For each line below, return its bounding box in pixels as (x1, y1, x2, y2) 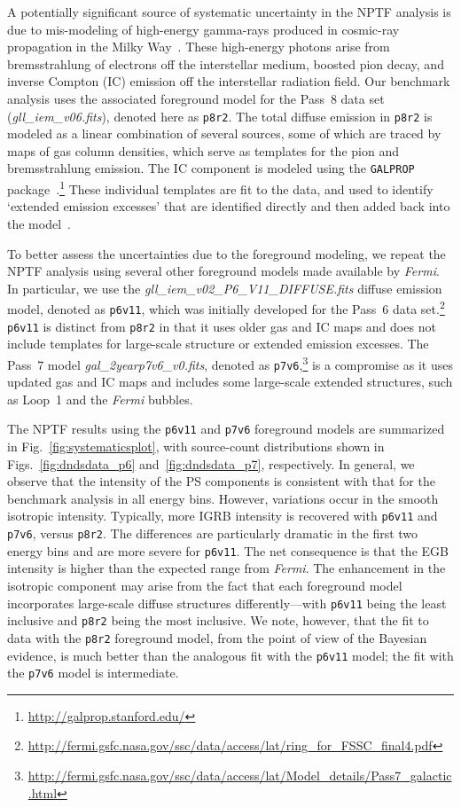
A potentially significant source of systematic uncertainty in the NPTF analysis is (7, 3, 451, 20)
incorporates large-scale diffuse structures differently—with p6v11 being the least (7, 593, 447, 612)
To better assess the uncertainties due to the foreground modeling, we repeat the (7, 244, 446, 262)
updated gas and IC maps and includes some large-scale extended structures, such (7, 372, 453, 391)
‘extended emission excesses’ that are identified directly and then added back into (7, 197, 450, 215)
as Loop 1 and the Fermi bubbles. (7, 389, 193, 408)
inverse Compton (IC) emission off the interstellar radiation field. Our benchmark (7, 72, 450, 90)
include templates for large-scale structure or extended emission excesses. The (7, 334, 429, 353)
